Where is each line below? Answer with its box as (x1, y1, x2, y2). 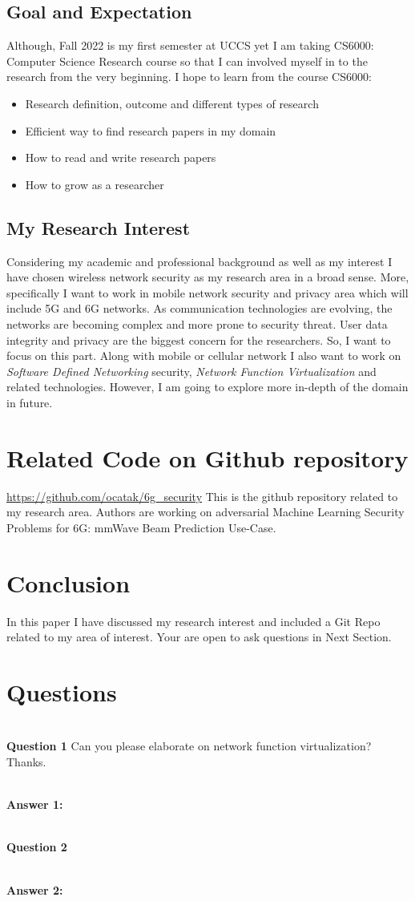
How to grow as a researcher (25, 176, 164, 192)
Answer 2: (6, 881, 63, 898)
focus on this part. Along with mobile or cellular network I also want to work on (6, 347, 401, 364)
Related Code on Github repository (6, 441, 409, 474)
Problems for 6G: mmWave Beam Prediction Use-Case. (6, 519, 276, 535)
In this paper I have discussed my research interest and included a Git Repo (6, 612, 381, 629)
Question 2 (6, 838, 67, 855)
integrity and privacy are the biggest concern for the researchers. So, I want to (6, 331, 391, 348)
